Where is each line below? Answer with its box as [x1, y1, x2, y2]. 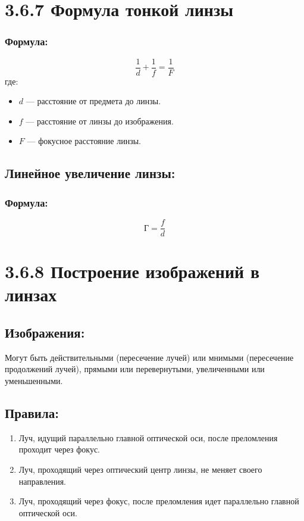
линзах [5, 282, 57, 307]
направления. [18, 475, 66, 487]
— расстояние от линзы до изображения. [26, 114, 174, 127]
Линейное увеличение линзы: [5, 164, 175, 182]
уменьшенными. [5, 375, 63, 387]
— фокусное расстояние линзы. [27, 135, 141, 147]
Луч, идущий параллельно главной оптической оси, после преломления [18, 431, 278, 444]
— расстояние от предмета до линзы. [26, 95, 161, 107]
